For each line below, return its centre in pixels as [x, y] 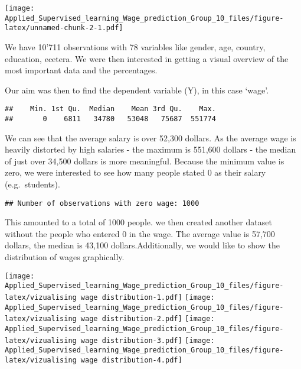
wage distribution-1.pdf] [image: [148, 297]
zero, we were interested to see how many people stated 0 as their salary [135, 172]
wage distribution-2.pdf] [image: [148, 319]
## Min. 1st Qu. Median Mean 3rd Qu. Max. [110, 109]
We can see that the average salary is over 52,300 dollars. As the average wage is [150, 137]
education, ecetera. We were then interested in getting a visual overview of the [147, 58]
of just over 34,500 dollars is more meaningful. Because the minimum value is [145, 161]
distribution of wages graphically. [65, 257]
